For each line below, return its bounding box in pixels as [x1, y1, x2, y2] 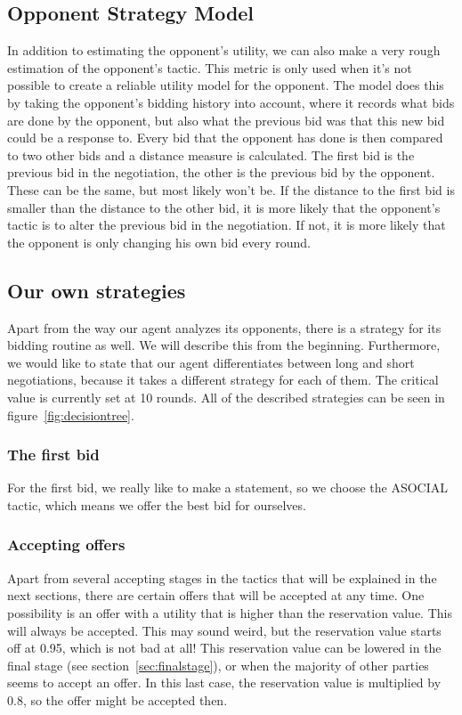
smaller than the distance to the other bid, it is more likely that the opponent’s [7, 198, 441, 216]
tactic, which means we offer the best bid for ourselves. [7, 495, 306, 514]
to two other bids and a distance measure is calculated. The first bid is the [7, 145, 415, 164]
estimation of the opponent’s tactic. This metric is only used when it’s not [7, 58, 412, 77]
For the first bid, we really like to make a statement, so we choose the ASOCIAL [7, 478, 449, 497]
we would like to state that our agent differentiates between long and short [7, 353, 415, 371]
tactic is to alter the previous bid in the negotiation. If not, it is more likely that [7, 215, 446, 234]
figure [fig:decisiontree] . [7, 405, 134, 424]
